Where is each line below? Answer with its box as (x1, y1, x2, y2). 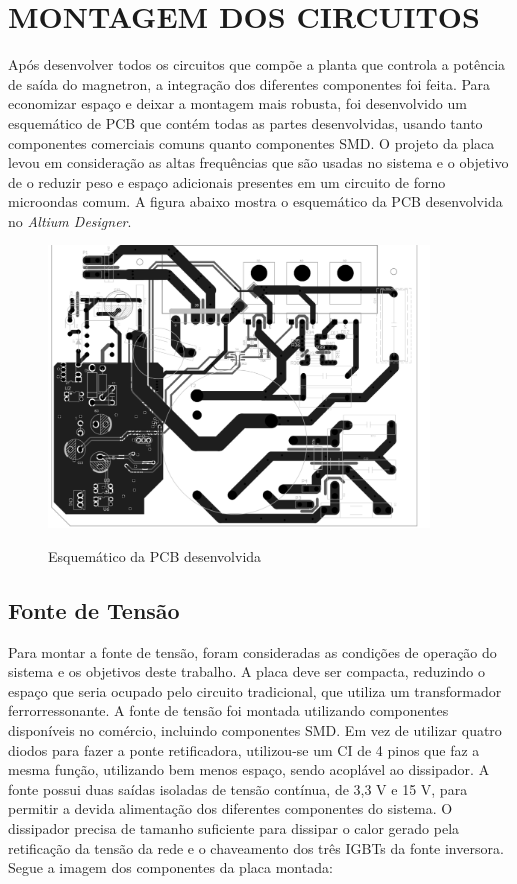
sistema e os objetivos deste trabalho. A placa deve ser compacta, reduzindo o (8, 661, 485, 682)
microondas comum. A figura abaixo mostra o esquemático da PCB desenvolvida (8, 191, 503, 212)
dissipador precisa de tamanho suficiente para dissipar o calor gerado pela (8, 818, 460, 839)
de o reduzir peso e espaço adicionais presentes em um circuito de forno (8, 171, 446, 192)
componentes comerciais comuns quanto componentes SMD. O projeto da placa (8, 132, 495, 153)
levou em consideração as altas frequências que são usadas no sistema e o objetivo (8, 152, 509, 173)
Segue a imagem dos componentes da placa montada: (8, 857, 333, 878)
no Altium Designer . (8, 210, 132, 231)
